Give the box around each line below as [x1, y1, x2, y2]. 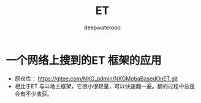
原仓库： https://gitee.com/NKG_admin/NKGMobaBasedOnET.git [14, 74, 178, 82]
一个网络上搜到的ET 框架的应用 [6, 53, 162, 67]
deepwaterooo [84, 24, 121, 31]
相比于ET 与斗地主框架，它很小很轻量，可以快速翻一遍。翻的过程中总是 [14, 82, 195, 90]
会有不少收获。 [14, 90, 53, 98]
